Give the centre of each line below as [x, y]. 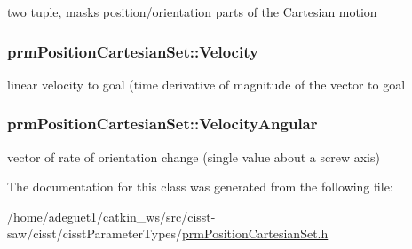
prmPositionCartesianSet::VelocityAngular [162, 124]
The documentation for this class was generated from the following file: [200, 187]
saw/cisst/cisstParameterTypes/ [95, 233]
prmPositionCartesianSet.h [255, 233]
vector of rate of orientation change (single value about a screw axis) [194, 156]
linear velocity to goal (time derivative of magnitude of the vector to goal [206, 84]
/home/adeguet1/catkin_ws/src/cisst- [111, 216]
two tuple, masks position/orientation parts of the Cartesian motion [192, 12]
